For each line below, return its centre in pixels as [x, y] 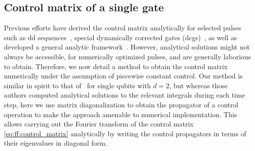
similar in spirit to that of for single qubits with [77, 85]
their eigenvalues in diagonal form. [56, 143]
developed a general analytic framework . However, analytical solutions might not [127, 47]
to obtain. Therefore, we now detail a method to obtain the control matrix [116, 66]
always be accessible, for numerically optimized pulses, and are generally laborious [127, 56]
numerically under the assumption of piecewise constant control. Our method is [123, 76]
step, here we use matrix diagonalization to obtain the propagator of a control [121, 104]
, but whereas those [199, 85]
